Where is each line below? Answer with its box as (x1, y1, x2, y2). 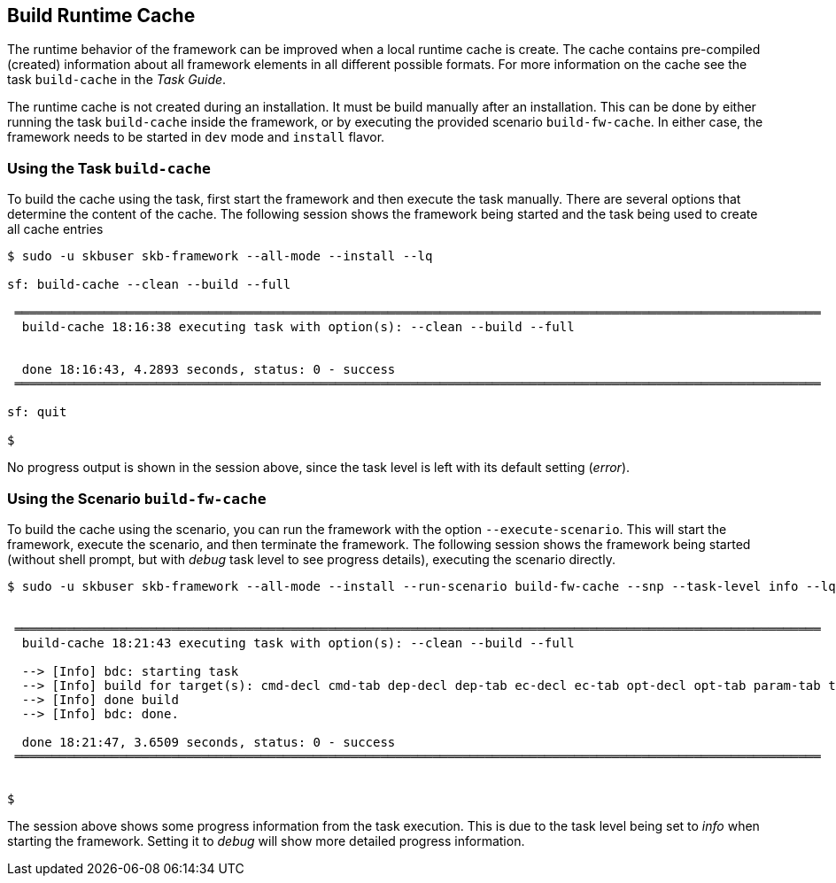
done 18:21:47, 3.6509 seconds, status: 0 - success (21, 734, 396, 749)
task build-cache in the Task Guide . (7, 72, 227, 88)
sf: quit (7, 405, 67, 420)
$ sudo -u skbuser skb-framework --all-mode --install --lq (7, 249, 433, 264)
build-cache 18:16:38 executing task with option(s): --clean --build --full (21, 320, 575, 335)
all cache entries (7, 221, 104, 237)
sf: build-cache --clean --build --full (7, 277, 291, 292)
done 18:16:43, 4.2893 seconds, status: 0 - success (21, 362, 396, 377)
